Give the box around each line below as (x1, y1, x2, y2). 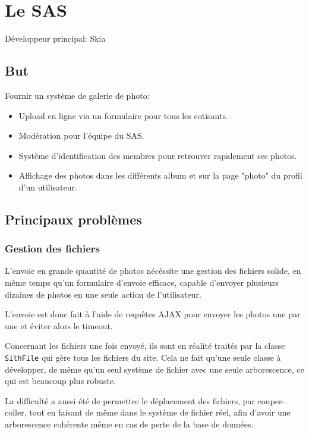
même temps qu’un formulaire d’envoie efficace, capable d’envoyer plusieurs (5, 276, 279, 289)
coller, (5, 406, 27, 419)
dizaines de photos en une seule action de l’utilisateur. (5, 288, 201, 300)
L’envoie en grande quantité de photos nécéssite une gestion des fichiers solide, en (5, 264, 301, 277)
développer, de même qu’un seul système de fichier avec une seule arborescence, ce (5, 363, 304, 375)
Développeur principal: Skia (5, 32, 106, 45)
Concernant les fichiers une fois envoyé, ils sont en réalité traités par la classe (5, 339, 285, 352)
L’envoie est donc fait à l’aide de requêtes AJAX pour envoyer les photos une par (5, 308, 301, 320)
